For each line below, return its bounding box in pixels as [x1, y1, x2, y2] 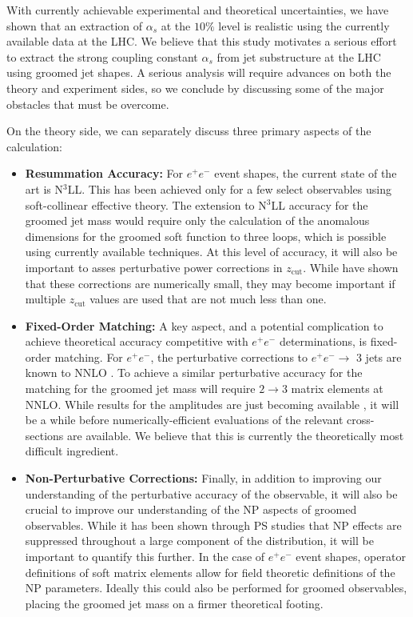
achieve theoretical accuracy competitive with [25, 333, 248, 350]
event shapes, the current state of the [214, 165, 397, 182]
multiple [25, 290, 66, 307]
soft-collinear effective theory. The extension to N [25, 196, 267, 213]
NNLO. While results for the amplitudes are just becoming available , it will [25, 395, 399, 412]
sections [25, 427, 64, 443]
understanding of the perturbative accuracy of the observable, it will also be [25, 485, 398, 502]
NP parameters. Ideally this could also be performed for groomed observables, [25, 579, 407, 596]
